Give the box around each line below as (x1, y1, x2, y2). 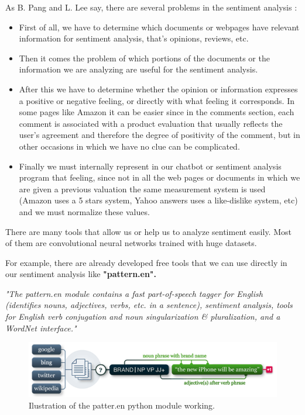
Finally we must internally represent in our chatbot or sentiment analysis (19, 160, 282, 172)
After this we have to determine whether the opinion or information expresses (19, 82, 298, 95)
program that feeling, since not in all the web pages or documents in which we (19, 171, 300, 184)
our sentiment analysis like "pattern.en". (5, 268, 157, 280)
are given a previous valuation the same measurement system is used (19, 182, 266, 195)
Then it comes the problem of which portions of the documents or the (19, 51, 270, 64)
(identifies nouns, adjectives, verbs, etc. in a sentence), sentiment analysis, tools (5, 299, 293, 311)
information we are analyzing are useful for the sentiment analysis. (19, 63, 258, 75)
